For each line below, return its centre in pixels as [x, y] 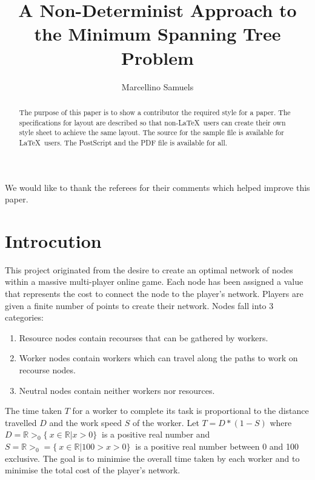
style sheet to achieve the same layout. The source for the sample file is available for [151, 132]
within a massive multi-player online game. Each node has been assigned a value [154, 282]
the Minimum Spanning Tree [157, 34]
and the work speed [85, 422]
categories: [24, 317]
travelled [21, 422]
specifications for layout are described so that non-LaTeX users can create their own [152, 122]
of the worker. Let [166, 422]
